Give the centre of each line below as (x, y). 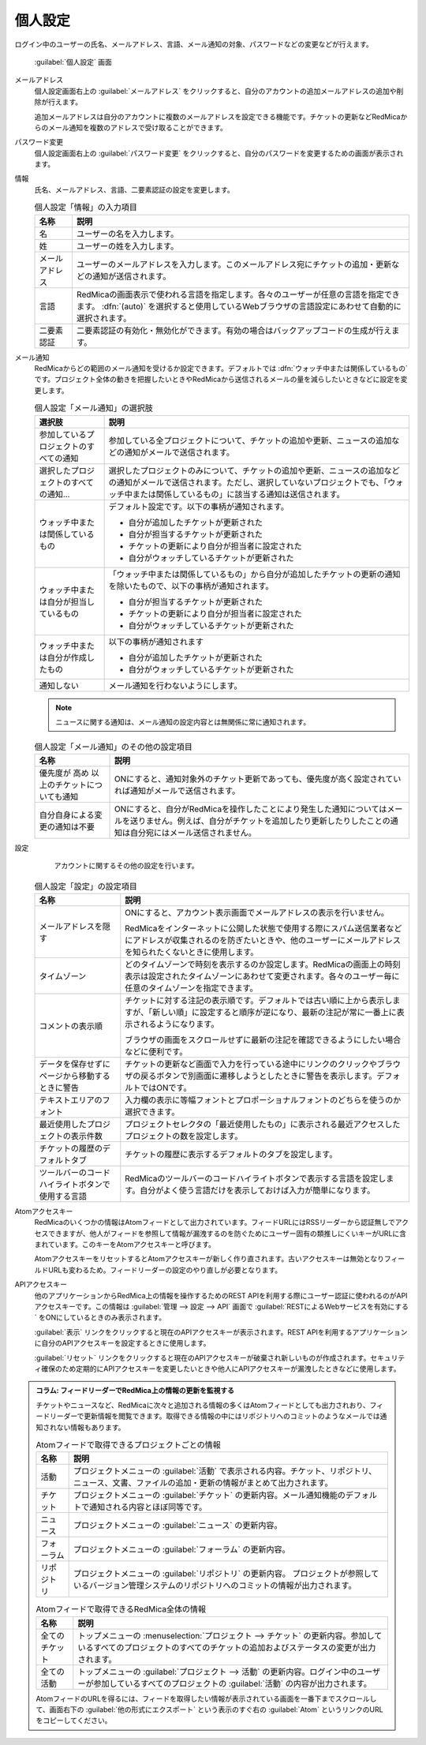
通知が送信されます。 (131, 276)
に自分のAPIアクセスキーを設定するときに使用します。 (122, 1343)
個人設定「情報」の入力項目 (86, 208)
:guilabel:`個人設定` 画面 (73, 62)
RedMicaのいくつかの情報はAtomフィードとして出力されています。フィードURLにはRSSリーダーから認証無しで (215, 1223)
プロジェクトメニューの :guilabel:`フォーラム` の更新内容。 (181, 1549)
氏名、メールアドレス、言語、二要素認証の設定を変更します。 (134, 189)
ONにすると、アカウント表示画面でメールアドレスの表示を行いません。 (257, 912)
